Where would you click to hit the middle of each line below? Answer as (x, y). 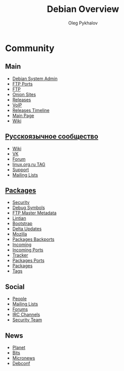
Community (30, 48)
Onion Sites (24, 94)
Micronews (24, 358)
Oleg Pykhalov (83, 23)
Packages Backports (33, 239)
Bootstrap (22, 224)
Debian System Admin (35, 79)
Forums (20, 309)
